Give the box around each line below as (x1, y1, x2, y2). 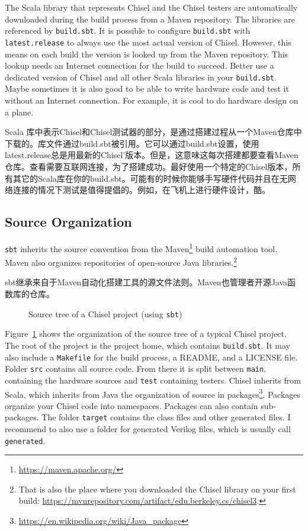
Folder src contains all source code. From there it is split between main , (5, 362, 267, 375)
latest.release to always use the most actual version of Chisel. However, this (5, 36, 291, 48)
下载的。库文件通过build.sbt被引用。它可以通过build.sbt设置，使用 (5, 137, 259, 149)
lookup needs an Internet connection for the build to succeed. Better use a (5, 59, 274, 72)
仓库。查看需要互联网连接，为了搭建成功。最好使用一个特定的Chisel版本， (5, 160, 293, 172)
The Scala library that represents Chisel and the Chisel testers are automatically (5, 1, 298, 13)
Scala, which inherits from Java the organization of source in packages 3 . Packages (5, 386, 301, 400)
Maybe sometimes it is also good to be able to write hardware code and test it (5, 82, 289, 95)
